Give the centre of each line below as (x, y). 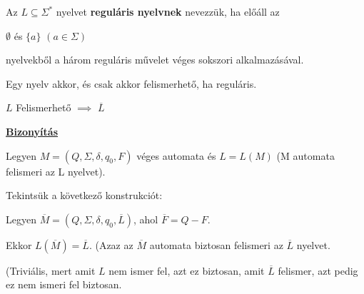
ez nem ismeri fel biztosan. (64, 284)
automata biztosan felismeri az (216, 244)
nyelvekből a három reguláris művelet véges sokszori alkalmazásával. (155, 60)
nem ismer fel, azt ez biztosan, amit (187, 270)
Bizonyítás (32, 131)
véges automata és (176, 155)
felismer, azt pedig (318, 270)
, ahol (146, 219)
